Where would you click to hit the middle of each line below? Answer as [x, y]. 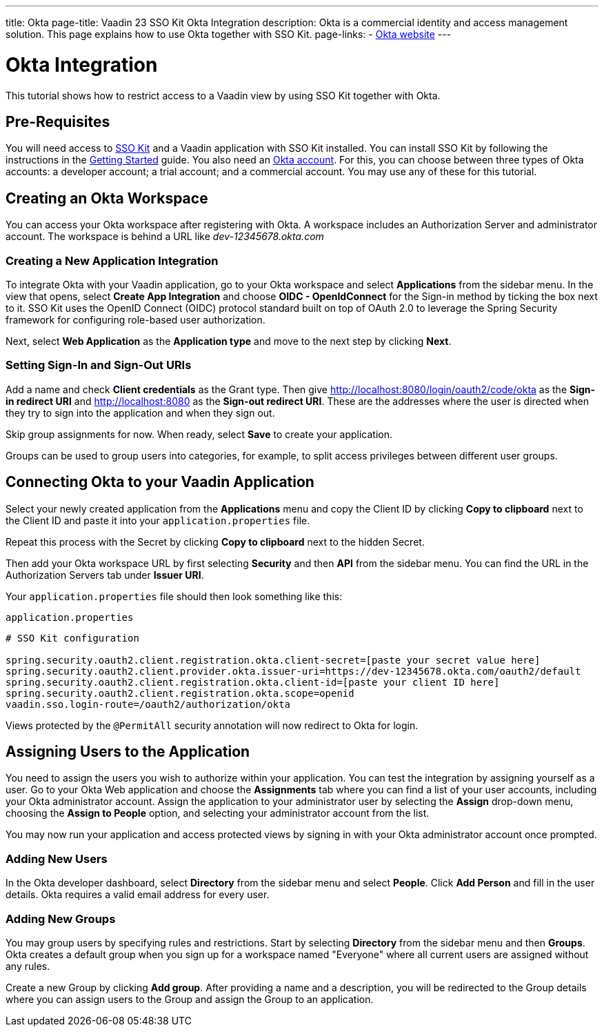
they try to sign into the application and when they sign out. [140, 413]
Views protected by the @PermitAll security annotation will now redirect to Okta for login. [212, 725]
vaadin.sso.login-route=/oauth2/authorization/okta [148, 704]
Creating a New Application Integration [112, 260]
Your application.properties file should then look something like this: [174, 596]
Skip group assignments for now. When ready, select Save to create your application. [199, 434]
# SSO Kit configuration [72, 638]
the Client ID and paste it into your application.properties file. [158, 520]
